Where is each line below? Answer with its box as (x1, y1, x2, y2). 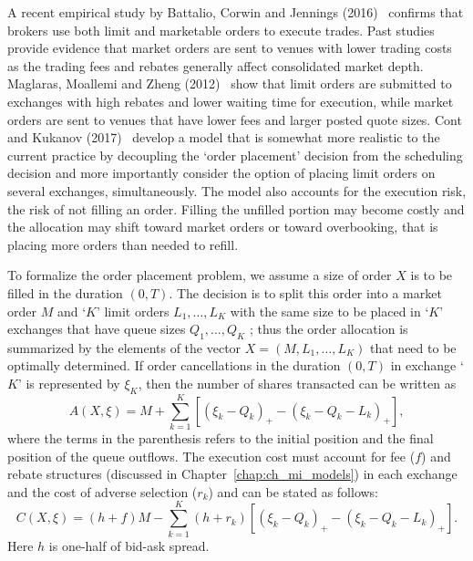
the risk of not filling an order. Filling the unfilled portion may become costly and (7, 199, 465, 218)
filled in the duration (7, 283, 123, 302)
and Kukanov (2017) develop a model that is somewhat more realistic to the (7, 128, 440, 147)
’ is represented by (17, 374, 120, 393)
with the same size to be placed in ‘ (230, 301, 429, 320)
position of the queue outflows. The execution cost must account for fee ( (7, 446, 416, 465)
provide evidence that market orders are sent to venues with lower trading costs (7, 38, 452, 57)
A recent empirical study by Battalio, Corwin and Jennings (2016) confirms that (7, 3, 464, 21)
